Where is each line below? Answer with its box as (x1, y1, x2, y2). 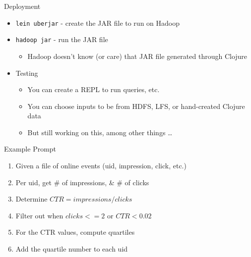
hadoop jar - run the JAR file (15, 34, 108, 45)
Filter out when (15, 210, 63, 220)
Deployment (4, 1, 41, 11)
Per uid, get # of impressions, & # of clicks (15, 177, 149, 187)
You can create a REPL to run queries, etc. (27, 84, 160, 95)
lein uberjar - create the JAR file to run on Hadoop (15, 17, 180, 28)
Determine (15, 194, 48, 204)
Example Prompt (4, 144, 57, 154)
